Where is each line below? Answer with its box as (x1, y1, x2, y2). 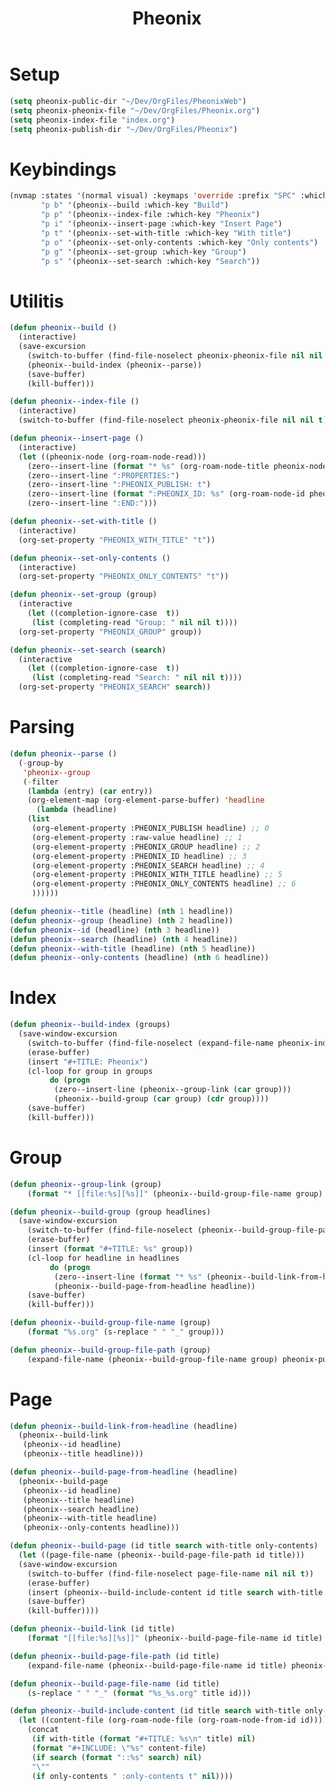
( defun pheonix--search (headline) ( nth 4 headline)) (9, 934, 239, 944)
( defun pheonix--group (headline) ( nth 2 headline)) (9, 915, 234, 926)
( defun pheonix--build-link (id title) (9, 1624, 176, 1634)
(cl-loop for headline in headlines (27, 1253, 181, 1263)
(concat (27, 1725, 59, 1735)
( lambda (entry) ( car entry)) (27, 786, 154, 796)
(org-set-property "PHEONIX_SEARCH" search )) (18, 682, 212, 692)
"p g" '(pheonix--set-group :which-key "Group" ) (40, 247, 247, 257)
